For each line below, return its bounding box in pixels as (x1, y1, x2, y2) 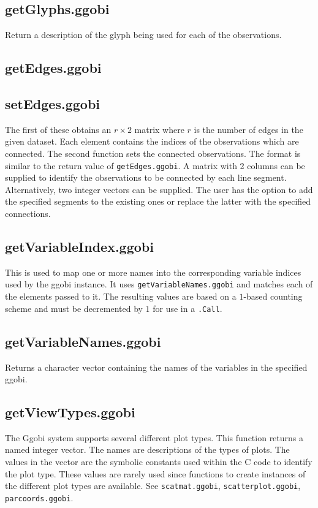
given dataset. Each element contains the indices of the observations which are (5, 135, 299, 148)
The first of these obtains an (5, 123, 112, 135)
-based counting (243, 290, 303, 303)
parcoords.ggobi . (5, 491, 74, 504)
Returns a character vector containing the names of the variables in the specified (5, 360, 308, 373)
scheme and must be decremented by (5, 301, 143, 314)
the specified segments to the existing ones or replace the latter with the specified (5, 195, 311, 208)
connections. (5, 207, 51, 219)
